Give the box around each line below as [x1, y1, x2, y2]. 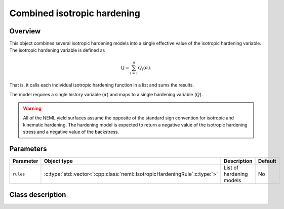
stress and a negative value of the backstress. [23, 129, 119, 135]
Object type [44, 157, 73, 164]
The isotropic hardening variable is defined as [9, 47, 105, 53]
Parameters [9, 145, 47, 153]
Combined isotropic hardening [9, 8, 140, 19]
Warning [23, 105, 42, 111]
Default [258, 157, 276, 164]
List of [223, 164, 239, 172]
